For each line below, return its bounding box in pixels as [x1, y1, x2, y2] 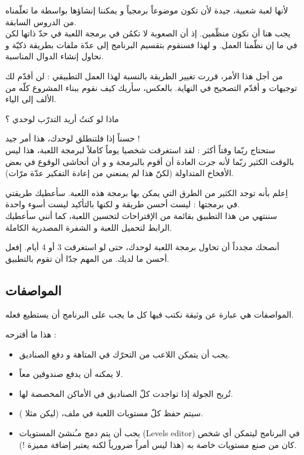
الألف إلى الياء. [5, 93, 56, 105]
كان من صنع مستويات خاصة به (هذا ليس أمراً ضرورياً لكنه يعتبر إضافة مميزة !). [19, 438, 297, 450]
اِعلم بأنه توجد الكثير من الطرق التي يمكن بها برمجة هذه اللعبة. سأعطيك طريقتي [5, 186, 288, 198]
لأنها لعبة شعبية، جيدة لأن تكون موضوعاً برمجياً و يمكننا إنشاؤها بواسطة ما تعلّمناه [5, 4, 288, 16]
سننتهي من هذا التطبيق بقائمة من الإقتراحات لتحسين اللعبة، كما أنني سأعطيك [5, 209, 278, 221]
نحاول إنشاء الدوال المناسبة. [5, 50, 104, 62]
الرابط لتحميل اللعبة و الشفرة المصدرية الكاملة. [5, 221, 172, 233]
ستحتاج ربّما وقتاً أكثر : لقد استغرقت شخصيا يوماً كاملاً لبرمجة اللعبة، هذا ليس [5, 143, 276, 156]
